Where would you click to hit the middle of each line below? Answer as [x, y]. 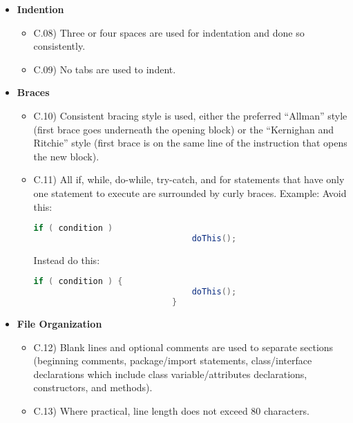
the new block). [66, 156]
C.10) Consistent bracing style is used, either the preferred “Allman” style [190, 115]
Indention [40, 9]
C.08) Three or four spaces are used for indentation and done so [169, 32]
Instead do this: [67, 260]
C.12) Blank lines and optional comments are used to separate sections [183, 347]
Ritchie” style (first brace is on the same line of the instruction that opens [190, 143]
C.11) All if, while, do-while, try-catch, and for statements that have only [189, 179]
